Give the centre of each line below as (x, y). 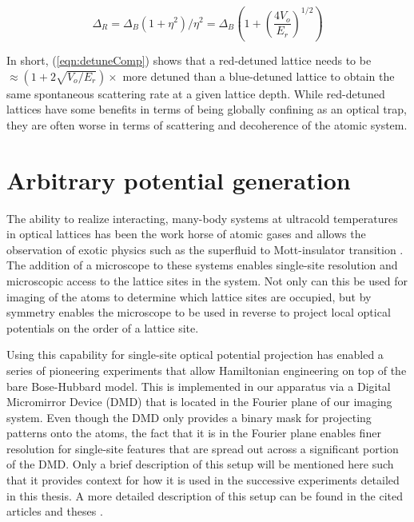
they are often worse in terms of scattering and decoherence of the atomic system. (207, 124)
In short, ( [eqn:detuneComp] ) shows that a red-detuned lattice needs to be (189, 60)
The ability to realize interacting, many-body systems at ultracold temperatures (202, 218)
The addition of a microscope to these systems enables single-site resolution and (202, 265)
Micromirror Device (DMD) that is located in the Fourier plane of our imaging (199, 402)
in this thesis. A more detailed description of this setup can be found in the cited (205, 495)
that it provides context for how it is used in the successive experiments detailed (203, 480)
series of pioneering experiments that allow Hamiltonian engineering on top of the (207, 370)
